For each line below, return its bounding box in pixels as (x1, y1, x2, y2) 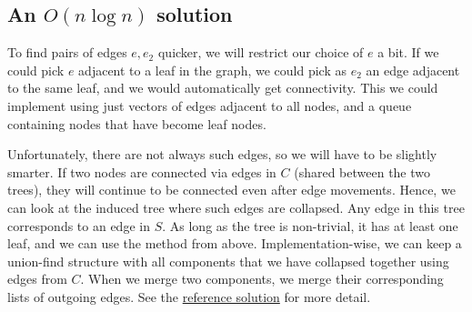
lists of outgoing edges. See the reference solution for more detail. (7, 287, 371, 306)
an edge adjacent (366, 60, 460, 79)
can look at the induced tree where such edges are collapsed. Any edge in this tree (7, 197, 465, 216)
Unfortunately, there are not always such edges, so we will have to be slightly (7, 145, 437, 164)
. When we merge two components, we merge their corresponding (80, 269, 444, 288)
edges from (7, 269, 67, 288)
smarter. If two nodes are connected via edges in (7, 162, 276, 181)
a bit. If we (377, 43, 439, 62)
